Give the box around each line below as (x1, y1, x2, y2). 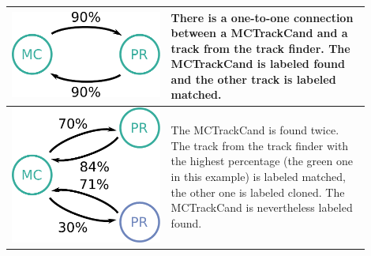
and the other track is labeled (171, 70, 336, 87)
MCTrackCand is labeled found (171, 55, 345, 72)
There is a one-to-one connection (171, 9, 354, 25)
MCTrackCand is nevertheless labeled (171, 199, 353, 216)
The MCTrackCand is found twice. (171, 122, 339, 138)
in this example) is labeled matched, (171, 168, 347, 185)
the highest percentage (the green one (171, 152, 353, 169)
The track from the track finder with (171, 137, 349, 153)
